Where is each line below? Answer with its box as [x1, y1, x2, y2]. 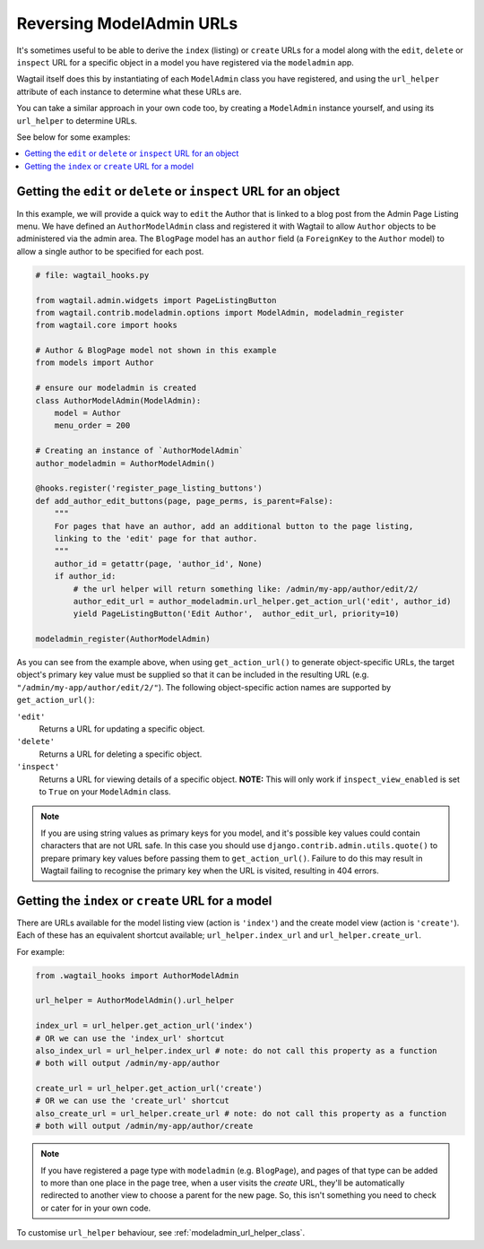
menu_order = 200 [54, 421, 131, 430]
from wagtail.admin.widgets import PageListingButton [35, 295, 277, 305]
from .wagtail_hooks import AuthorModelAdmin [35, 970, 239, 981]
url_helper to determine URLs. [16, 115, 138, 126]
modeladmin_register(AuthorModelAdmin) [35, 634, 211, 645]
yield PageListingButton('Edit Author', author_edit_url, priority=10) [73, 609, 400, 619]
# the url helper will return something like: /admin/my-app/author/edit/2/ [73, 584, 419, 594]
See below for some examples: [16, 131, 131, 143]
